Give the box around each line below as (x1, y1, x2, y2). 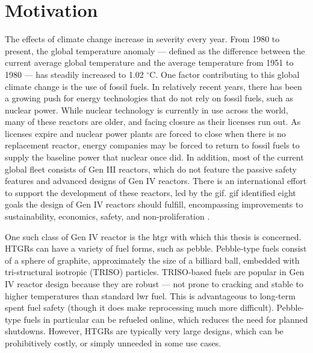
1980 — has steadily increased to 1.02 (5, 68, 144, 80)
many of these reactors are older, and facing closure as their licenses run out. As (5, 115, 301, 128)
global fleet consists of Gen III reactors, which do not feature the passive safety (5, 162, 297, 175)
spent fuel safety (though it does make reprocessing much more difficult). (5, 301, 274, 314)
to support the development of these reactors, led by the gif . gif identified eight (5, 186, 296, 199)
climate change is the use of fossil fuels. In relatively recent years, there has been (5, 80, 302, 92)
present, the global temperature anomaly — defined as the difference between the (5, 44, 305, 57)
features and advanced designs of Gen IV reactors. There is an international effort (5, 174, 307, 187)
